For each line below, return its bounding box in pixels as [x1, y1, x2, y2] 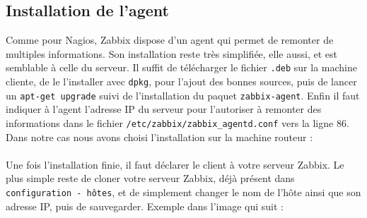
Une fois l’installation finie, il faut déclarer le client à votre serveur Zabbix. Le [6, 157, 344, 171]
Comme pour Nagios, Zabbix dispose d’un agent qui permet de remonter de [6, 32, 334, 47]
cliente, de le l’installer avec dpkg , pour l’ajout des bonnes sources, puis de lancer [6, 74, 357, 89]
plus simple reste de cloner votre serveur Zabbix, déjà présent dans [6, 171, 295, 186]
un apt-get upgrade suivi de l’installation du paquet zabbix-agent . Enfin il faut [6, 87, 360, 102]
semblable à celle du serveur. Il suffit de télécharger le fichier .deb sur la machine [6, 60, 357, 75]
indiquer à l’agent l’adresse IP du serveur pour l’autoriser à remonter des [6, 102, 322, 116]
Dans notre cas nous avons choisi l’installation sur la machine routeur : [6, 129, 313, 144]
